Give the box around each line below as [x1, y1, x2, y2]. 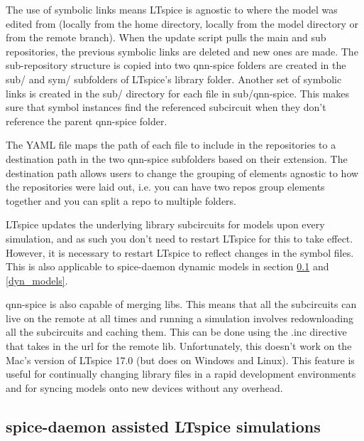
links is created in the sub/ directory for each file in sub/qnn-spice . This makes [6, 85, 350, 100]
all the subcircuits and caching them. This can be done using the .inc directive [6, 324, 347, 339]
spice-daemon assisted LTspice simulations [6, 415, 321, 437]
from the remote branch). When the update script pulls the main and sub [6, 30, 326, 45]
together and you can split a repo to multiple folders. [6, 193, 237, 208]
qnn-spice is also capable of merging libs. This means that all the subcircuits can [6, 297, 357, 312]
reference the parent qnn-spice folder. [6, 113, 167, 128]
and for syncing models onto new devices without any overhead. [6, 380, 283, 395]
